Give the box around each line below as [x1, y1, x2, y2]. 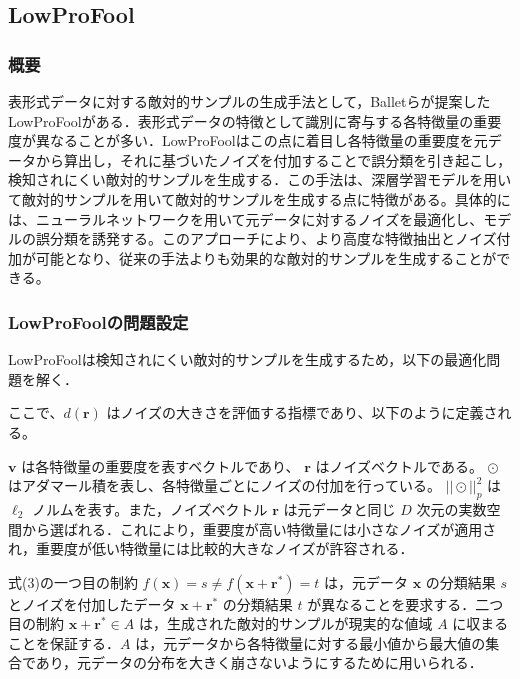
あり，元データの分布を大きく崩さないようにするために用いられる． [35, 652, 483, 673]
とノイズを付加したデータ [8, 593, 176, 614]
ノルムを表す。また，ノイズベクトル [31, 498, 268, 519]
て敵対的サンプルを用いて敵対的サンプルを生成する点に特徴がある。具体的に [8, 188, 511, 209]
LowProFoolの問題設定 [8, 309, 189, 334]
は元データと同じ [283, 498, 396, 519]
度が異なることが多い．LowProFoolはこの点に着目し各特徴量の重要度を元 [8, 130, 488, 151]
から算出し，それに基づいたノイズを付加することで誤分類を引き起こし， [35, 149, 512, 170]
